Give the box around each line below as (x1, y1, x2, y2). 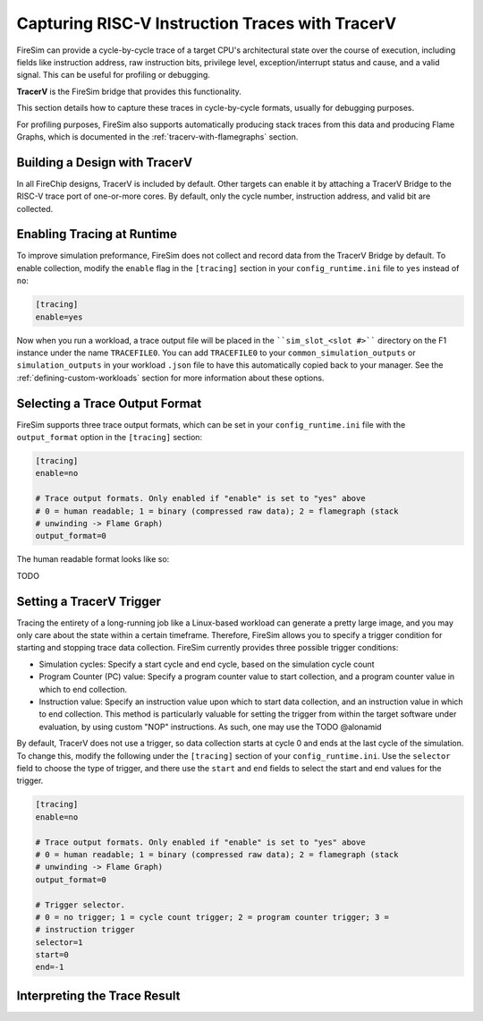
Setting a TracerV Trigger (16, 593, 161, 608)
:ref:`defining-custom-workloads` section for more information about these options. (16, 372, 325, 383)
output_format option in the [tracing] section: (16, 432, 203, 443)
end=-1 (35, 962, 64, 973)
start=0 (35, 949, 69, 960)
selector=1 (35, 937, 83, 948)
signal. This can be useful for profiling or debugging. (16, 70, 210, 81)
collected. (16, 203, 54, 214)
